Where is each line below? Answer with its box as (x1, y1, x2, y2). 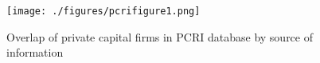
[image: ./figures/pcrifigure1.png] (6, 6, 201, 17)
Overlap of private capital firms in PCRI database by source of (6, 28, 313, 45)
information (6, 44, 64, 61)
